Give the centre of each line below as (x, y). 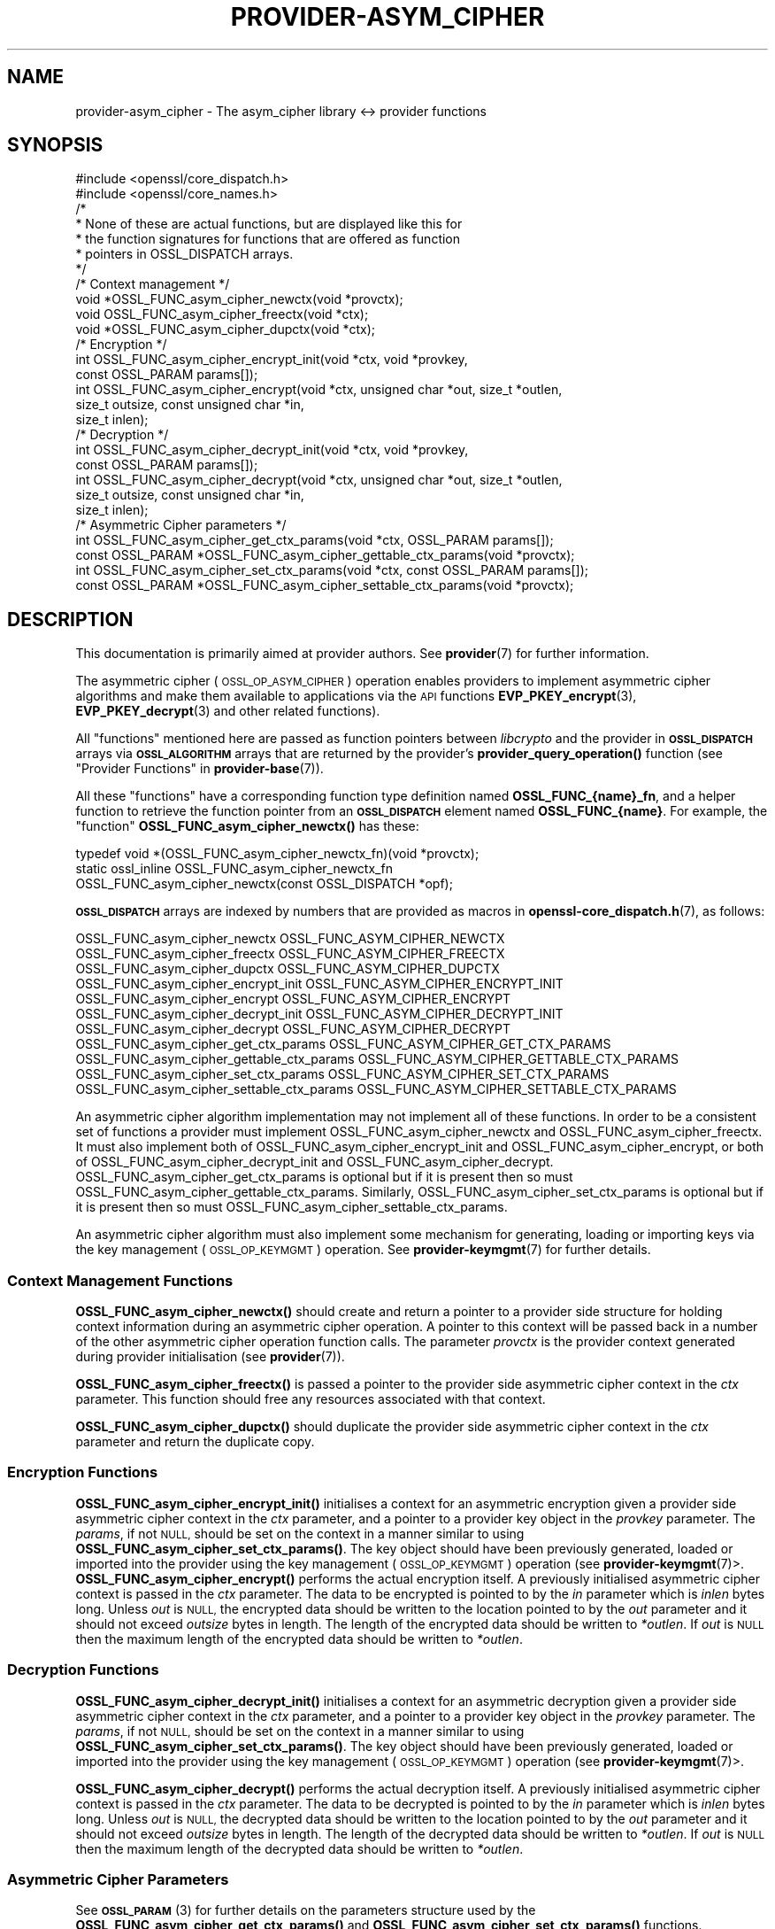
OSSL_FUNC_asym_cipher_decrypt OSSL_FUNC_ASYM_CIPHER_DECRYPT (293, 1029)
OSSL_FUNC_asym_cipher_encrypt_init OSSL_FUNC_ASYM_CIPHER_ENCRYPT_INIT (319, 984)
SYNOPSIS (55, 145)
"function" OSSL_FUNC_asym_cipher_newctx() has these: (247, 826)
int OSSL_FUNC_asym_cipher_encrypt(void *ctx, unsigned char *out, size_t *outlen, (319, 390)
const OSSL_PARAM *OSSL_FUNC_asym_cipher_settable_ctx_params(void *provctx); (325, 585)
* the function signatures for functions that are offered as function (268, 239)
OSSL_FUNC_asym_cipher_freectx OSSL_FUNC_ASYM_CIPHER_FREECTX (290, 954)
